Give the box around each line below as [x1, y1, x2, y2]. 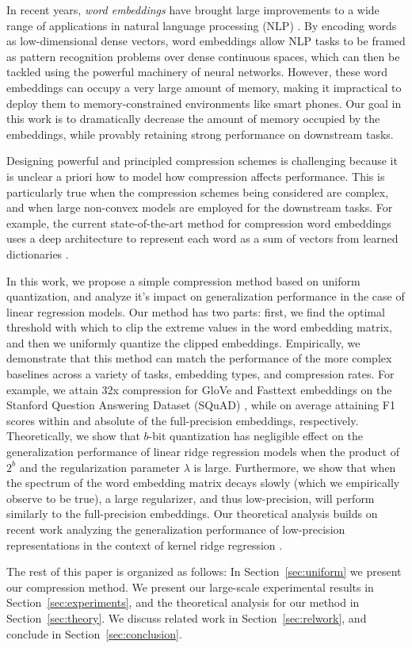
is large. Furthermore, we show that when [193, 458, 396, 475]
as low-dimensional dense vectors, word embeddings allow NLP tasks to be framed [6, 33, 406, 49]
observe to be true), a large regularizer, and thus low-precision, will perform [6, 489, 375, 506]
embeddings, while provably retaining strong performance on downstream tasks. [6, 125, 394, 142]
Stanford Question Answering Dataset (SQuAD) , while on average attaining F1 [6, 397, 395, 413]
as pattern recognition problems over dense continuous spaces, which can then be [6, 48, 400, 64]
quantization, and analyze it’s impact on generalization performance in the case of [6, 288, 405, 305]
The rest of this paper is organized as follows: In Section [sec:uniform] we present [6, 563, 402, 580]
